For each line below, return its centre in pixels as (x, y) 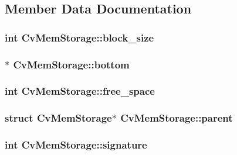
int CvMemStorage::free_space (80, 91)
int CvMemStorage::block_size (79, 37)
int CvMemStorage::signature (76, 145)
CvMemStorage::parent (177, 118)
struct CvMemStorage (58, 118)
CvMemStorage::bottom (71, 64)
